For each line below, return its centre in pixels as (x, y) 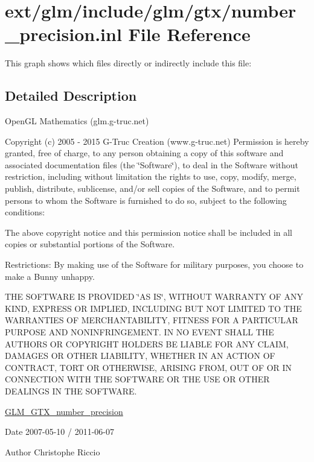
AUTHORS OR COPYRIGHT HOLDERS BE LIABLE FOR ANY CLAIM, (147, 343)
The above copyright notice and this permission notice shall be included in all (149, 232)
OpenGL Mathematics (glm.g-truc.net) (77, 121)
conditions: (25, 212)
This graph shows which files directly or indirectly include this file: (128, 63)
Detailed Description (71, 96)
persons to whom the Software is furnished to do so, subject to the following (146, 200)
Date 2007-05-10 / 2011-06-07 (59, 432)
